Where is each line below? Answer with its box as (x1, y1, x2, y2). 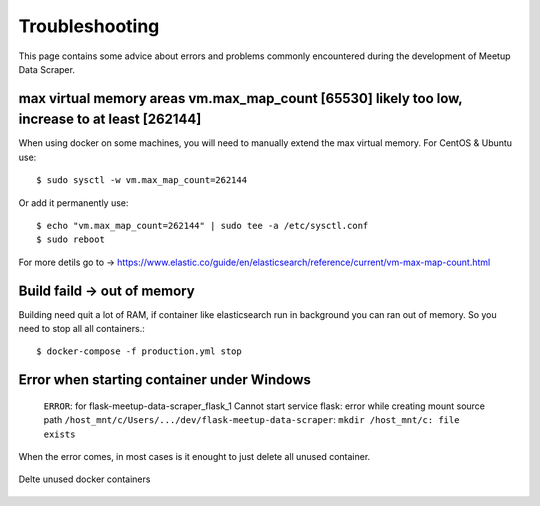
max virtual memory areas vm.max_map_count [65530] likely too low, (18, 90, 463, 107)
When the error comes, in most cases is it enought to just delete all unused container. (18, 451, 371, 463)
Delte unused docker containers (18, 473, 151, 485)
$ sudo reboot (36, 234, 105, 245)
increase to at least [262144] (18, 111, 202, 128)
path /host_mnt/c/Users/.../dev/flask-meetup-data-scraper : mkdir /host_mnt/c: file (43, 414, 460, 426)
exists (43, 428, 76, 440)
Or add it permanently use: (18, 196, 129, 209)
